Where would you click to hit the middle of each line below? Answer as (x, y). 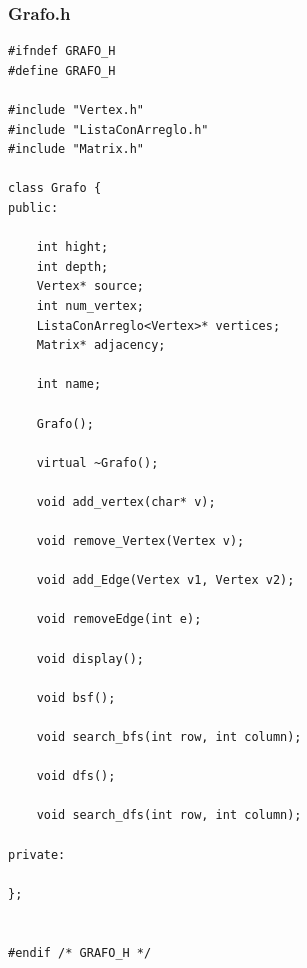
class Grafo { (55, 188)
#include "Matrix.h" (76, 149)
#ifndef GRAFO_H (62, 51)
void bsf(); (76, 697)
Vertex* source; (90, 286)
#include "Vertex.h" (76, 110)
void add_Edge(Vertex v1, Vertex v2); (165, 580)
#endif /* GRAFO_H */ (80, 952)
